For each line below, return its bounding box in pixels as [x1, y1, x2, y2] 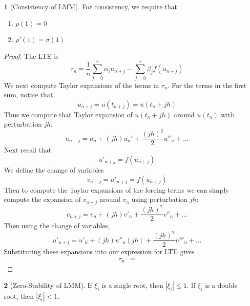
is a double [205, 280, 238, 290]
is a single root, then [102, 280, 164, 290]
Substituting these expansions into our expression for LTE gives [4, 246, 195, 257]
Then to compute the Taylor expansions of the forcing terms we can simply [4, 184, 229, 195]
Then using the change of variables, [4, 220, 110, 231]
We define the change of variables [4, 165, 104, 175]
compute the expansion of [4, 194, 81, 204]
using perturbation [131, 194, 187, 204]
